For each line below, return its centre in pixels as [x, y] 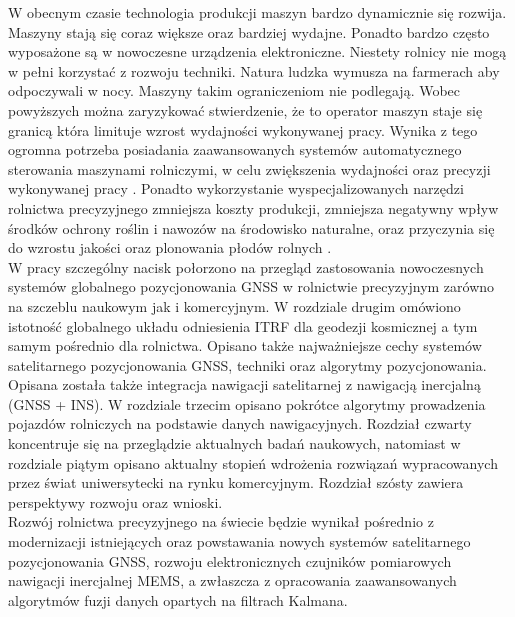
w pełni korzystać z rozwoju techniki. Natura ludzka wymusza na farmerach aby [254, 70]
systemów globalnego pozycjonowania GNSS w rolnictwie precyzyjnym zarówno [251, 286]
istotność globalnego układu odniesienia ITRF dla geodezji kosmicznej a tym [243, 325]
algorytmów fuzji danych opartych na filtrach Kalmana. [178, 599]
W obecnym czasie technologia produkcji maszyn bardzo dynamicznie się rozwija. [257, 12]
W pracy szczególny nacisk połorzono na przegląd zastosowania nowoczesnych [246, 266]
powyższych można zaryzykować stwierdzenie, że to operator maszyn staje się [245, 109]
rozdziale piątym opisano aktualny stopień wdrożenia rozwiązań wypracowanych [253, 462]
